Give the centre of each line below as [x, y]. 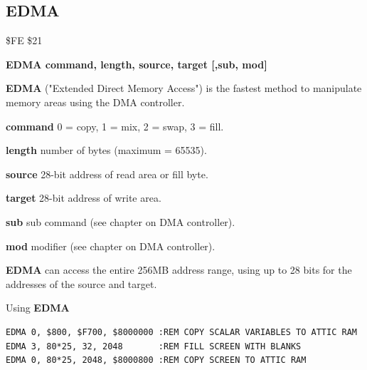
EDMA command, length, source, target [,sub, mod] [137, 64]
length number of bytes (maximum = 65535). [106, 150]
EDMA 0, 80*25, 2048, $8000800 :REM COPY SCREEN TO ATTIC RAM [156, 360]
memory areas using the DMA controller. [95, 102]
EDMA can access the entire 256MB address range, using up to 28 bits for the [179, 270]
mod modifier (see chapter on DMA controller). [111, 246]
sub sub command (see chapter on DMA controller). [121, 221]
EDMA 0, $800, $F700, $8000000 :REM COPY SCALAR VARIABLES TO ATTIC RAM [181, 332]
